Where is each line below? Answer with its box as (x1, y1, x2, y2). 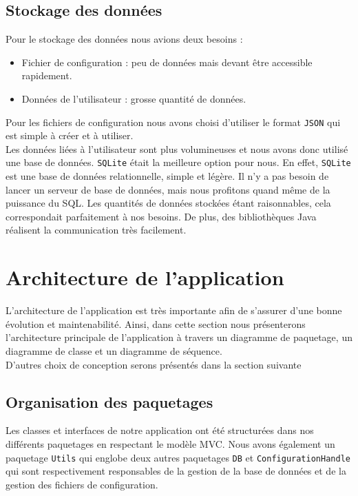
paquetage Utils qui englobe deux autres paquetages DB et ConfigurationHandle (6, 450, 350, 464)
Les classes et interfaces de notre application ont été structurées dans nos (6, 423, 314, 437)
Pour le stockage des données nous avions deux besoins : (6, 32, 243, 46)
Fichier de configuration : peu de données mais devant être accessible (21, 54, 313, 69)
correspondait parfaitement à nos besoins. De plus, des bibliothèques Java (6, 209, 317, 223)
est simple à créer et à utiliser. (6, 128, 134, 143)
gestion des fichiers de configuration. (6, 477, 158, 491)
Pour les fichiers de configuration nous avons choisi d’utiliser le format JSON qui (6, 114, 341, 129)
